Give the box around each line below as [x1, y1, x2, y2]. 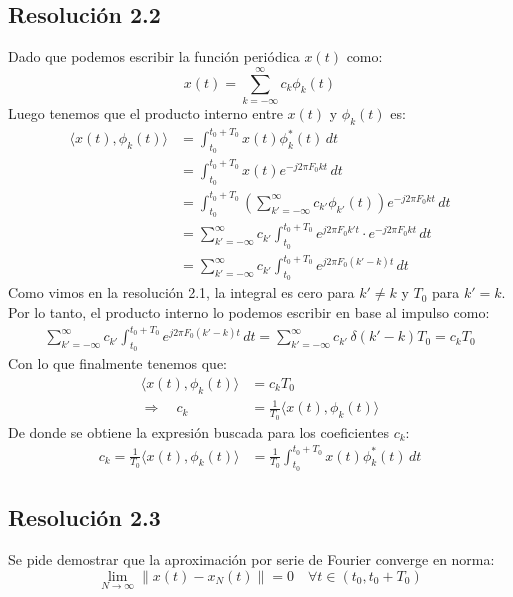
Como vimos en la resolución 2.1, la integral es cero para [8, 282, 355, 303]
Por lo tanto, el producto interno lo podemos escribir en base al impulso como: [8, 301, 490, 322]
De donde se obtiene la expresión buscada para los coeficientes [8, 421, 389, 442]
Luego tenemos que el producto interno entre [8, 102, 283, 123]
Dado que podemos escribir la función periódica [8, 46, 300, 67]
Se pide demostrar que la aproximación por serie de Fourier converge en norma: [8, 549, 495, 570]
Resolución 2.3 [8, 502, 161, 533]
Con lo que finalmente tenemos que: [8, 353, 228, 374]
